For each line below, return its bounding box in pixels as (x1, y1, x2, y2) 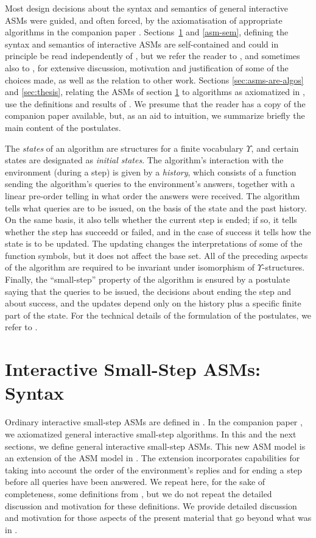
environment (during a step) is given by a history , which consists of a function (5, 165, 297, 178)
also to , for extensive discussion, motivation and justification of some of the (5, 61, 289, 74)
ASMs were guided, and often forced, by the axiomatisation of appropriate (5, 13, 283, 26)
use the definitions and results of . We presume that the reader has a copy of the (5, 97, 306, 110)
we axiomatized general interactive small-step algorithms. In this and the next (5, 427, 297, 440)
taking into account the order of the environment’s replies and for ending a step (5, 463, 303, 476)
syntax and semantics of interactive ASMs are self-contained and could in (5, 37, 279, 50)
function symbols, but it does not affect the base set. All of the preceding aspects (5, 249, 308, 261)
